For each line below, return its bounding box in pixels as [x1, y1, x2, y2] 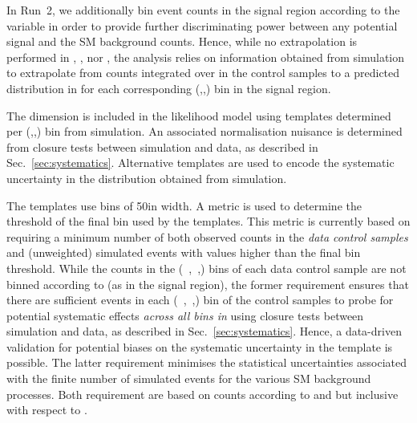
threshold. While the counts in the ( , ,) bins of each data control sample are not [6, 259, 407, 276]
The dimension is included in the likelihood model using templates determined [6, 107, 391, 124]
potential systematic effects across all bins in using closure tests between [6, 307, 364, 323]
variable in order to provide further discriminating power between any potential [6, 17, 398, 34]
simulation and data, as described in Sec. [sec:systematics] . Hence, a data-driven [6, 323, 402, 340]
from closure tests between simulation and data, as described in [6, 138, 318, 155]
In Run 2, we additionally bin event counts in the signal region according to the [6, 2, 400, 18]
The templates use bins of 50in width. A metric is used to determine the [6, 197, 362, 214]
